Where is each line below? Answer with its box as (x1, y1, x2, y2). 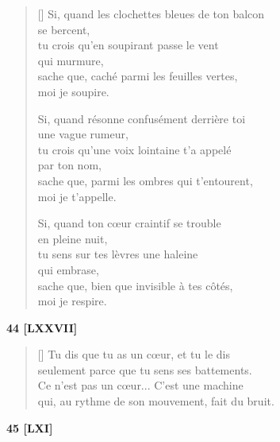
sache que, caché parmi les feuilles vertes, (37, 68, 238, 84)
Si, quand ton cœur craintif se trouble (37, 215, 221, 231)
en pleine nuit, (37, 230, 108, 246)
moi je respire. (37, 293, 107, 309)
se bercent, (37, 21, 90, 37)
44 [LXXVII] (6, 319, 78, 335)
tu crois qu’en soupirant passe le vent (37, 37, 219, 53)
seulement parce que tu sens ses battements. (37, 361, 252, 378)
